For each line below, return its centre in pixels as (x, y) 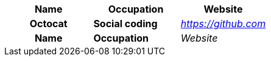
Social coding (125, 24)
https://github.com (223, 24)
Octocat (48, 24)
